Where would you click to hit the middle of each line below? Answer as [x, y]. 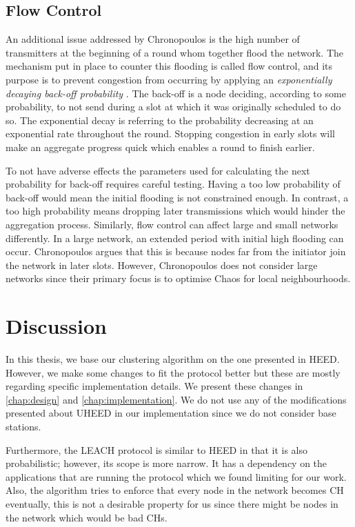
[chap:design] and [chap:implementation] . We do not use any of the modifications [176, 399]
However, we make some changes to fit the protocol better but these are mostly [173, 372]
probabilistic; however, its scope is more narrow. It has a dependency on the [166, 463]
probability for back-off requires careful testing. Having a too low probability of [173, 184]
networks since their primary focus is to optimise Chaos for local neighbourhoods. [178, 278]
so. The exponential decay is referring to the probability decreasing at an [160, 120]
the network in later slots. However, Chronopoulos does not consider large [162, 265]
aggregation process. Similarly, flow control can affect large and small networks [172, 224]
